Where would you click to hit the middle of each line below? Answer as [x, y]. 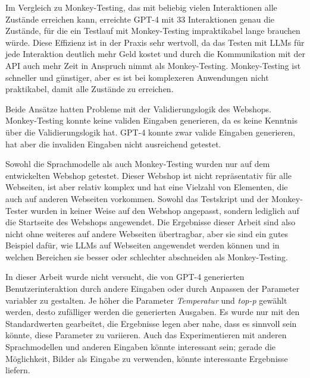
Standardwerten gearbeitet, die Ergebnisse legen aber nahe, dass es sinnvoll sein [151, 323]
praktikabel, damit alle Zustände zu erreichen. [90, 89]
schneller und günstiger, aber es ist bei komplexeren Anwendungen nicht [137, 77]
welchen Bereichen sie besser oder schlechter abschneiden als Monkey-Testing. [147, 256]
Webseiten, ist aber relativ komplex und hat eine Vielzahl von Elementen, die [147, 187]
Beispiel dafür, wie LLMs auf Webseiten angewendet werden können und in [143, 245]
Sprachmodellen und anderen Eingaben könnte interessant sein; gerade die [141, 347]
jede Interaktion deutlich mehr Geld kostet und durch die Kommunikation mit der [155, 54]
